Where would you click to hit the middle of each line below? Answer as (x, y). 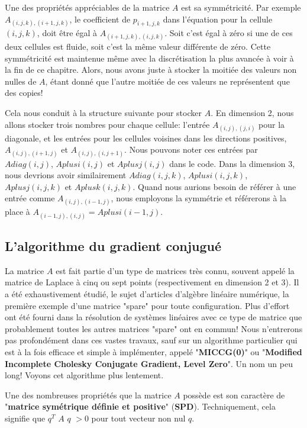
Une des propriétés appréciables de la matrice (87, 7)
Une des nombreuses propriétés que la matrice (88, 395)
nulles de (21, 81)
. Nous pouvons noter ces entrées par (191, 149)
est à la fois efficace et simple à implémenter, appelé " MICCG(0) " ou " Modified (153, 352)
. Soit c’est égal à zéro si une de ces (229, 32)
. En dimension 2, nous (252, 112)
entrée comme (30, 198)
